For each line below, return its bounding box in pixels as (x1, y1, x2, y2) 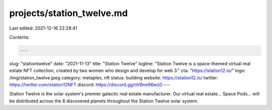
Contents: (9, 34, 30, 40)
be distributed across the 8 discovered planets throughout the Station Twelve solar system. (9, 98, 199, 104)
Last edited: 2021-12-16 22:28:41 (9, 25, 78, 31)
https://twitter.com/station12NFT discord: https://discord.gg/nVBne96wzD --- (9, 82, 170, 88)
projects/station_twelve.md (9, 8, 128, 19)
